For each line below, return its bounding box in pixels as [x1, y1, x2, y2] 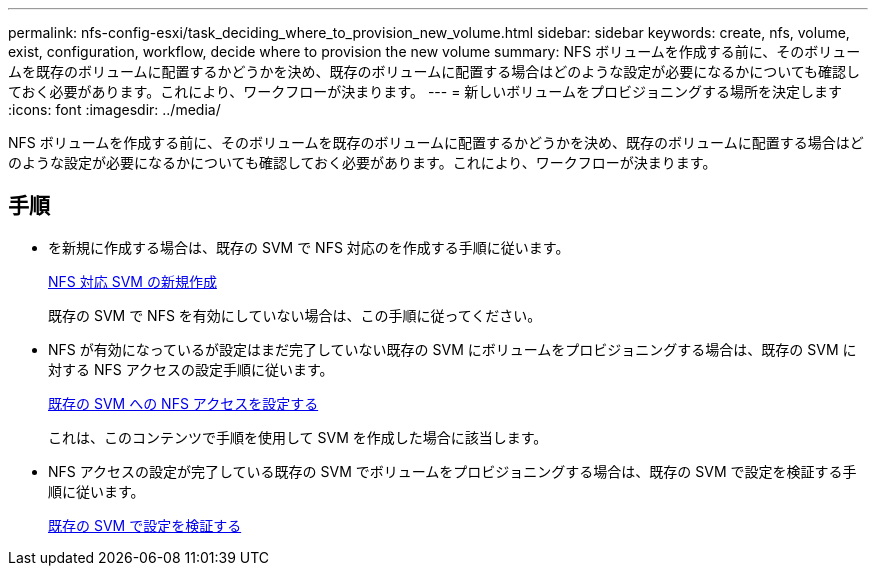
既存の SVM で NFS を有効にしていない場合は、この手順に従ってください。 [48, 306, 542, 324]
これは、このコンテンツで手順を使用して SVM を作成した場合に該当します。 [48, 428, 548, 446]
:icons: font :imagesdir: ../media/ [8, 101, 221, 118]
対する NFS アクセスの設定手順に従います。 [48, 360, 334, 378]
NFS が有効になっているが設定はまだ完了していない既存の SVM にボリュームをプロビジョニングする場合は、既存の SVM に [48, 340, 857, 358]
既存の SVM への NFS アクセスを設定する [48, 394, 319, 412]
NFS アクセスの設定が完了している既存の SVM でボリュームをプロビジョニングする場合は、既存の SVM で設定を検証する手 [48, 462, 857, 480]
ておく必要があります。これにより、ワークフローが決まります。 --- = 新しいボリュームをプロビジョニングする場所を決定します [8, 83, 842, 100]
